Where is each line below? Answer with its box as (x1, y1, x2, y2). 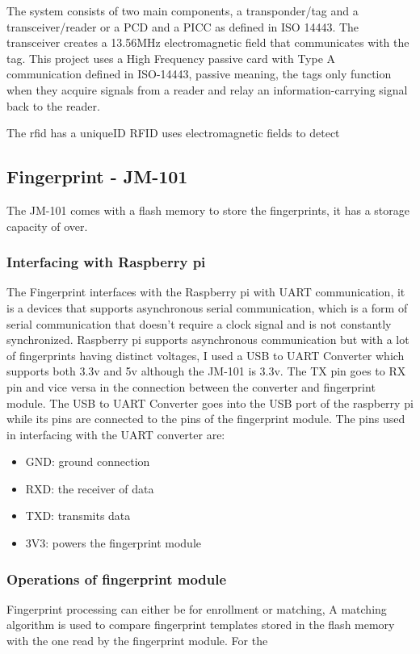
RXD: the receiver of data (25, 480, 154, 497)
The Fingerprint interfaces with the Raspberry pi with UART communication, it (6, 283, 405, 300)
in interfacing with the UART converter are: (6, 426, 225, 442)
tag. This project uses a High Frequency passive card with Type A (6, 49, 336, 66)
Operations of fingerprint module (6, 568, 227, 589)
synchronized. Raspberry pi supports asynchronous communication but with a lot (6, 331, 409, 348)
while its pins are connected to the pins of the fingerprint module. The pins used (6, 410, 405, 427)
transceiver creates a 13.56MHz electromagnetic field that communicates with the (6, 34, 409, 51)
